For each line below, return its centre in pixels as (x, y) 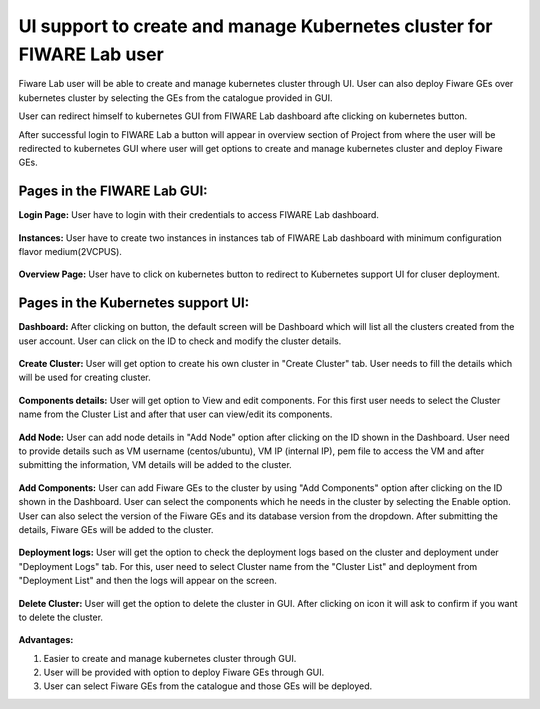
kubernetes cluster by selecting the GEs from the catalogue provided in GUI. (176, 97)
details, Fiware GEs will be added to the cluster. (116, 529)
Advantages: (46, 640)
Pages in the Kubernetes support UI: (134, 303)
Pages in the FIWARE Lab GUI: (113, 191)
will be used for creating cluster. (85, 377)
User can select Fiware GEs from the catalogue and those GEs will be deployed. (208, 686)
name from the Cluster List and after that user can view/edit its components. (175, 414)
